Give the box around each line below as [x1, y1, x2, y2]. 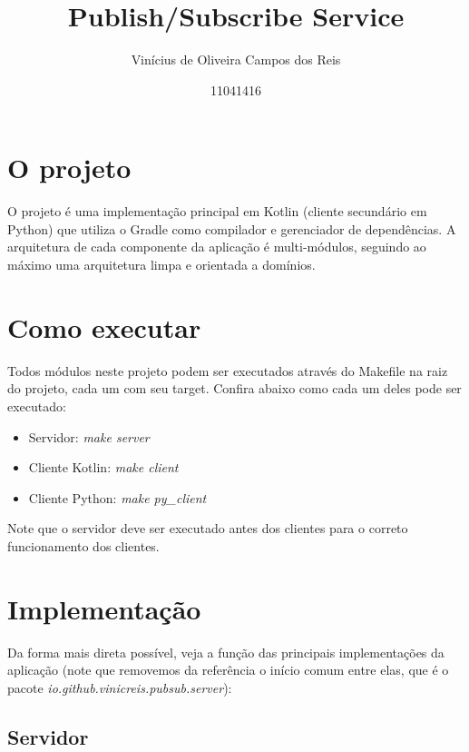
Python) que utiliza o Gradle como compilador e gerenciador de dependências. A [7, 219, 456, 238]
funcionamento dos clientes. [7, 536, 160, 555]
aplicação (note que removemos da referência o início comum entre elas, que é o [7, 660, 449, 679]
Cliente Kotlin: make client [28, 458, 179, 477]
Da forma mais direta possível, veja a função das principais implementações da [7, 642, 445, 661]
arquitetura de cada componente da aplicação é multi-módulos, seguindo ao [7, 237, 426, 256]
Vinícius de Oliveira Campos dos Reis [131, 50, 341, 69]
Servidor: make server [28, 427, 150, 446]
